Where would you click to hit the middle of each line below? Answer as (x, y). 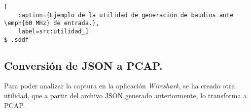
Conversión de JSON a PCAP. (83, 65)
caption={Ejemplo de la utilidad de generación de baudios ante (126, 15)
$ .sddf (17, 40)
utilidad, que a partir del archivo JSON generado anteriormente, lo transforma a (125, 96)
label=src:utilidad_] (53, 31)
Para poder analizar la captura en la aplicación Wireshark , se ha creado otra (120, 86)
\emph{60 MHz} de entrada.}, (52, 23)
